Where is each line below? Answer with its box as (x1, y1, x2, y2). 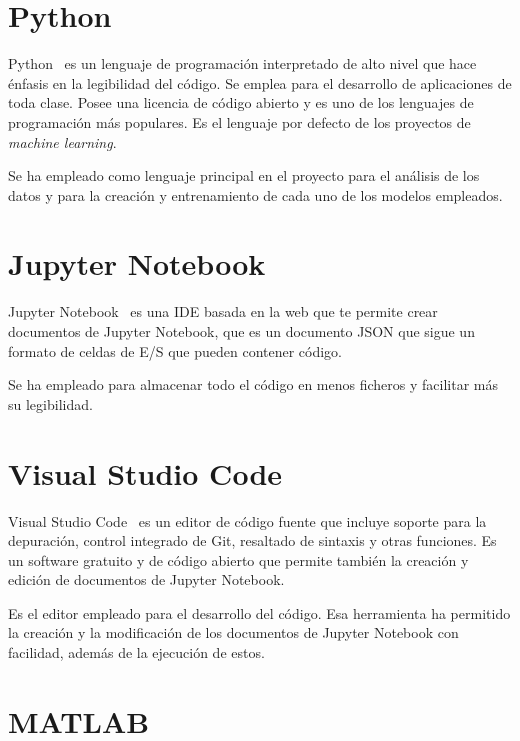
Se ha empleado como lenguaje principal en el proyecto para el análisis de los (8, 165, 480, 186)
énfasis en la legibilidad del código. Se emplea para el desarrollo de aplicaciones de (8, 72, 512, 93)
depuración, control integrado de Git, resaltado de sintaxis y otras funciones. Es (8, 530, 497, 551)
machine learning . (8, 131, 117, 152)
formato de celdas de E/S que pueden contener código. (8, 340, 343, 361)
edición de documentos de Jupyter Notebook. (8, 569, 285, 590)
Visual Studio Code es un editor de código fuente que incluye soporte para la (8, 510, 487, 531)
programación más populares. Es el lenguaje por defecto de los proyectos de (8, 111, 471, 132)
